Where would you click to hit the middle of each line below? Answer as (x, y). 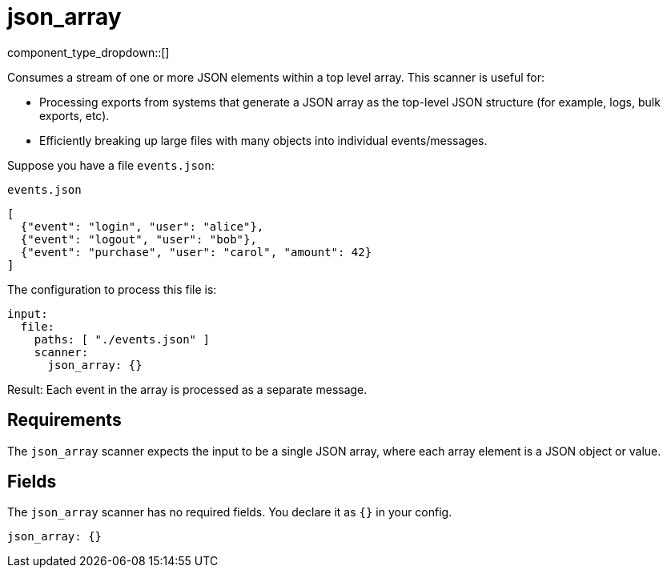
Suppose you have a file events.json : (111, 165)
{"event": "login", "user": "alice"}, (142, 226)
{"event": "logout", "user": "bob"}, (139, 239)
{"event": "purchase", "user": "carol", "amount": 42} (196, 252)
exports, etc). (74, 115)
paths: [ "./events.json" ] (122, 339)
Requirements (64, 420)
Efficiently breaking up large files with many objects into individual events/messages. (263, 140)
